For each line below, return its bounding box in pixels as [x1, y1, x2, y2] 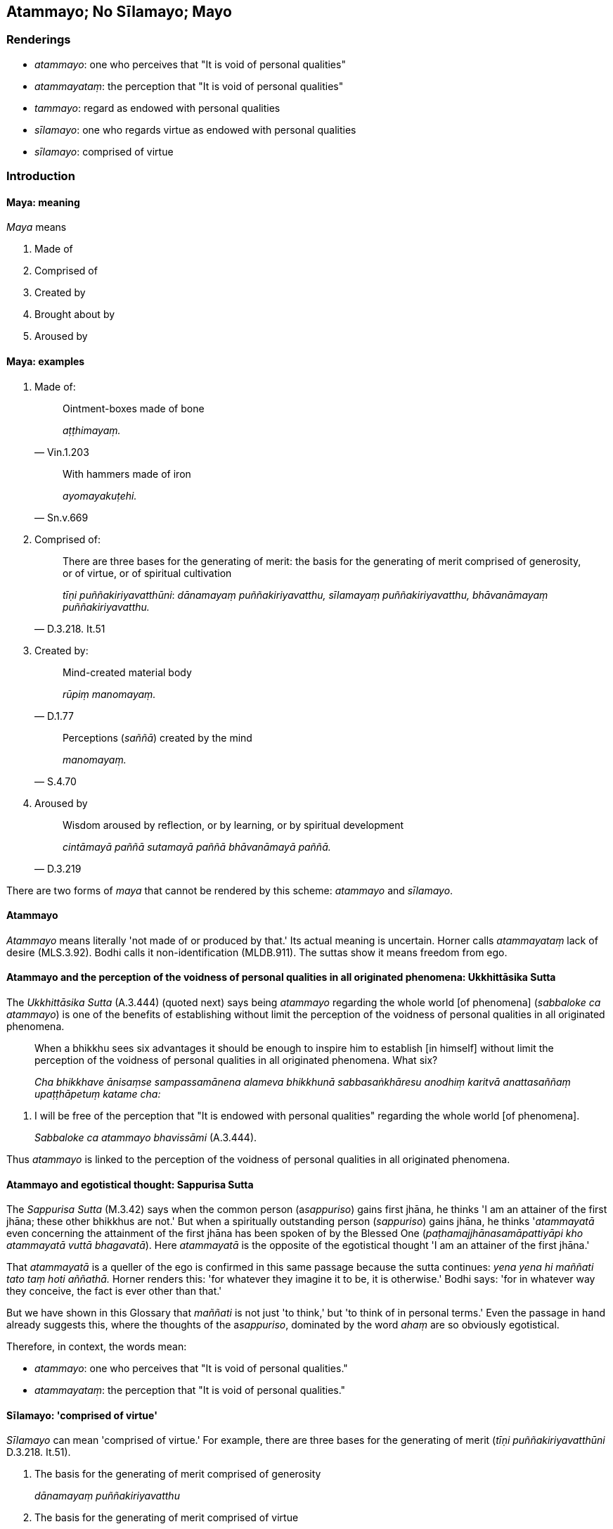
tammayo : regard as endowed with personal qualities [34, 101, 280, 114]
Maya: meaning [6, 196, 80, 208]
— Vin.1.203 [34, 445, 89, 458]
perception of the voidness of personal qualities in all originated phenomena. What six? [34, 1054, 438, 1067]
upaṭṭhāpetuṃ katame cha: [34, 1088, 161, 1100]
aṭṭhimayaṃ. [63, 424, 121, 436]
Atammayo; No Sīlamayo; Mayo [6, 3, 232, 20]
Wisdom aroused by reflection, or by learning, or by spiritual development [63, 818, 404, 831]
